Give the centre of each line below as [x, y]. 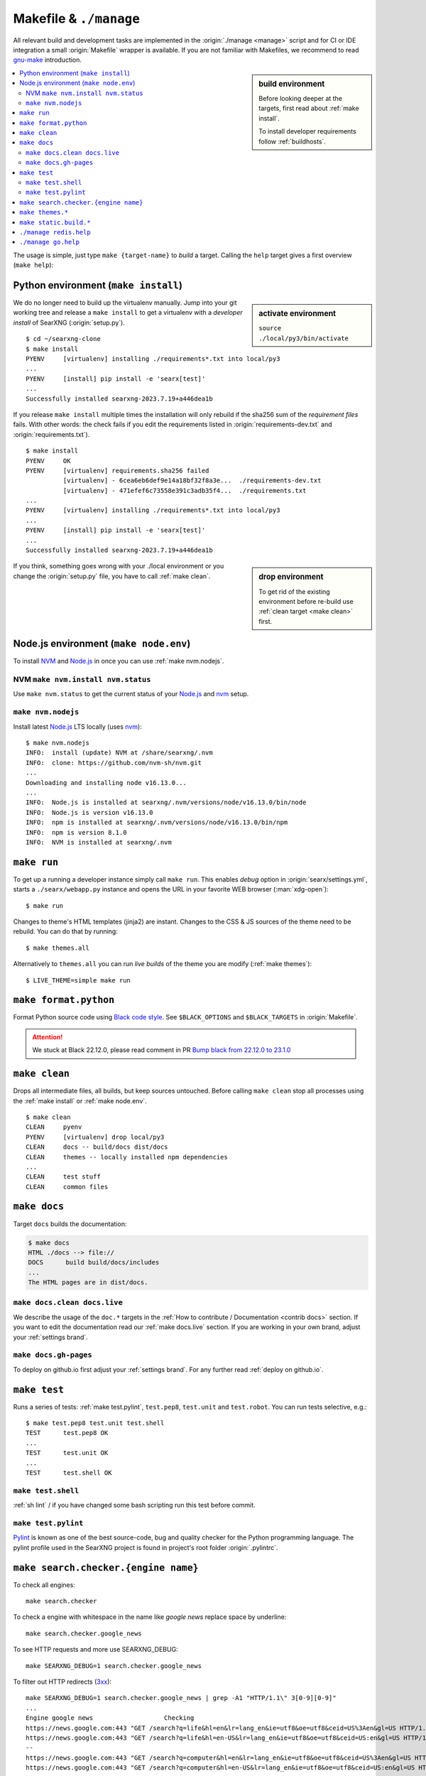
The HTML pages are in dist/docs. [88, 1283]
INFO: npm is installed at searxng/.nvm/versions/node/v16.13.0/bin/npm [157, 823]
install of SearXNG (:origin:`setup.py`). [69, 323]
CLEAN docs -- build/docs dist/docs [97, 1147]
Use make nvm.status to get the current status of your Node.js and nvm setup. [131, 694]
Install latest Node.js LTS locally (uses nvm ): [77, 726]
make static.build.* [55, 222]
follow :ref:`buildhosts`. [293, 141]
